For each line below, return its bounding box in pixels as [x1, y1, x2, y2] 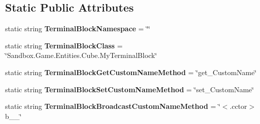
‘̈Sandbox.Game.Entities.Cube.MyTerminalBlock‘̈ [5, 50, 157, 60]
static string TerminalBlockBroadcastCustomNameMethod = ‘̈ [5, 101, 221, 111]
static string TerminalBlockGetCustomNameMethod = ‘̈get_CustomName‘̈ [5, 67, 257, 77]
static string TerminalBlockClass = [5, 40, 123, 50]
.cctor [230, 101, 247, 111]
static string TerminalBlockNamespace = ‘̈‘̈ [5, 23, 150, 34]
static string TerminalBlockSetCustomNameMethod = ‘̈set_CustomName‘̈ [5, 84, 254, 94]
